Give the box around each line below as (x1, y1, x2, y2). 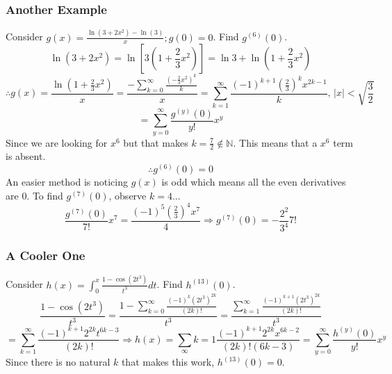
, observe (108, 188, 147, 202)
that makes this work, (121, 355, 215, 369)
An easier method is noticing (6, 174, 128, 189)
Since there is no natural (6, 355, 111, 369)
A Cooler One (6, 247, 85, 264)
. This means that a (233, 135, 318, 149)
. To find (26, 188, 63, 202)
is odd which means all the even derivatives (161, 174, 346, 189)
